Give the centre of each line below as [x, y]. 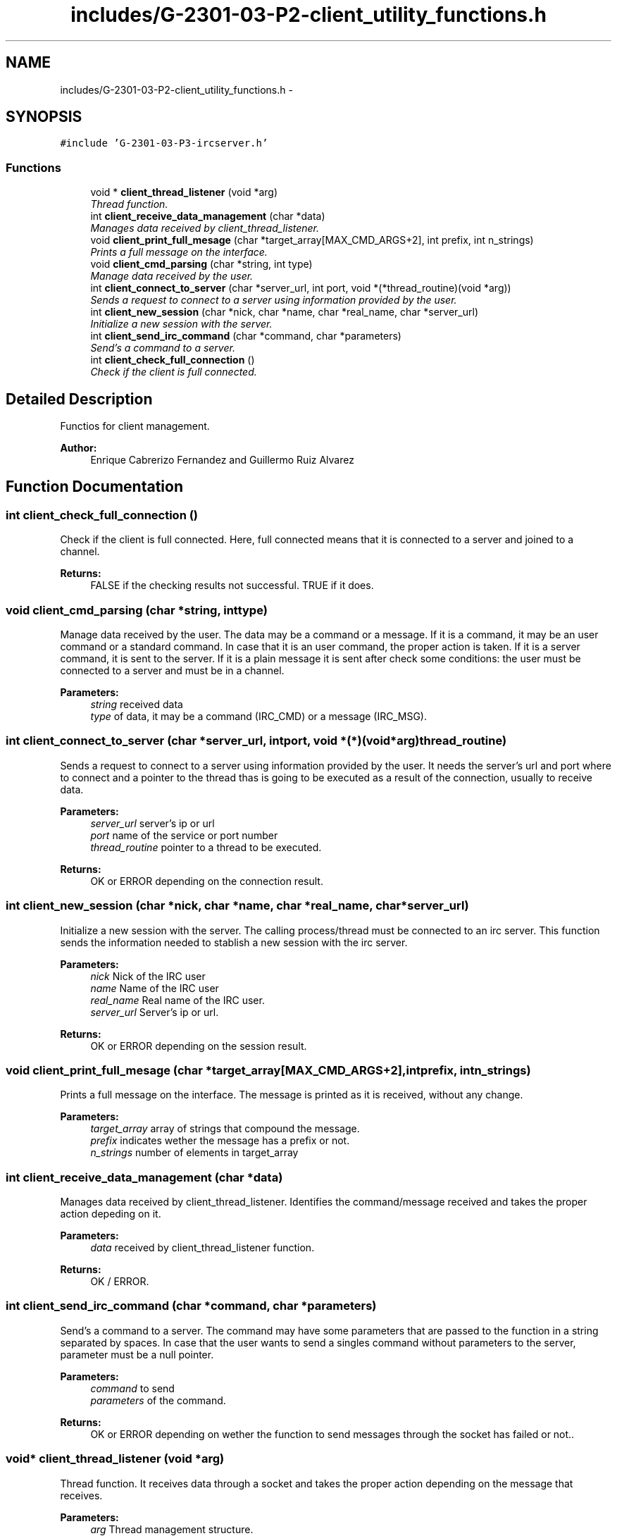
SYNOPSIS [44, 117]
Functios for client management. [135, 426]
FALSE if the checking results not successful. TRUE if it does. [232, 586]
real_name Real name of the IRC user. [177, 1000]
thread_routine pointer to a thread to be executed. [206, 847]
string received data [137, 704]
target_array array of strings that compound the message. [225, 1129]
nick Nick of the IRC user [148, 976]
